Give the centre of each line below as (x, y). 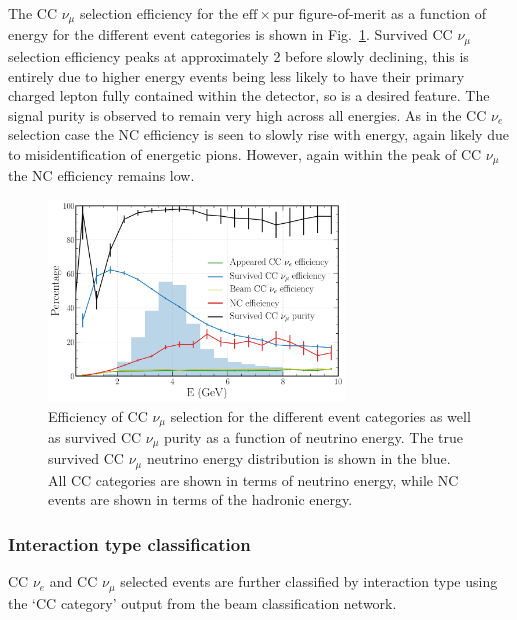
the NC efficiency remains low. (101, 175)
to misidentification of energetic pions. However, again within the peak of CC (245, 153)
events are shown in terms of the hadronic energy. (200, 499)
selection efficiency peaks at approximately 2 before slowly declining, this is (238, 55)
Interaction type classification (129, 544)
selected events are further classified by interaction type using (309, 581)
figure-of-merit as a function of (392, 13)
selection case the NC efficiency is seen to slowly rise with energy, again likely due (258, 134)
